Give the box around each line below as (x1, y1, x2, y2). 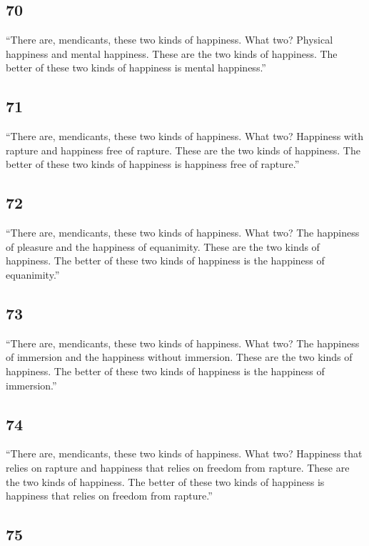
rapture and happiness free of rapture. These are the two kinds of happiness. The (6, 142, 360, 157)
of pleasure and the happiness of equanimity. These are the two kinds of (6, 239, 320, 254)
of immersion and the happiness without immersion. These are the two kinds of (6, 349, 353, 364)
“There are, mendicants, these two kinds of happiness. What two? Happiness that (6, 446, 363, 461)
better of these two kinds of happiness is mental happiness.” (6, 60, 266, 75)
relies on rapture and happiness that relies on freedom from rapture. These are (6, 460, 350, 475)
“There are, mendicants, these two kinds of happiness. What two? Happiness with (6, 129, 364, 144)
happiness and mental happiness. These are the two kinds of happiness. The (6, 46, 338, 61)
